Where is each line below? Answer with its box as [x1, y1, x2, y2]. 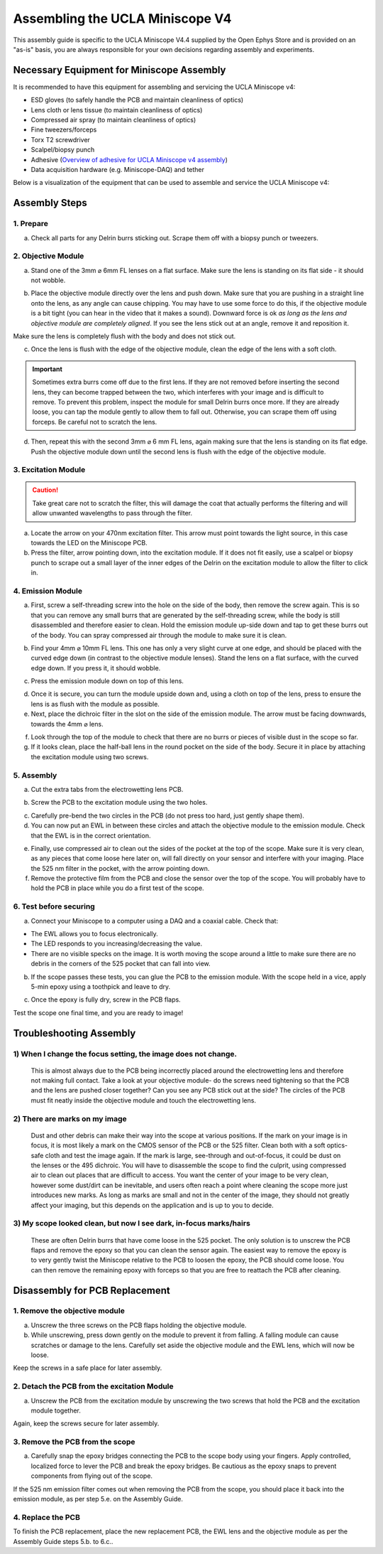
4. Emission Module [13, 586, 83, 596]
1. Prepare [13, 219, 49, 229]
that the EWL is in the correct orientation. [30, 831, 151, 840]
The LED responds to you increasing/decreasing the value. [30, 939, 203, 948]
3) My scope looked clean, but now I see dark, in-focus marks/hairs [13, 1218, 251, 1228]
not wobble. [30, 276, 66, 284]
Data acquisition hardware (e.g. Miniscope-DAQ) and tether [30, 165, 205, 173]
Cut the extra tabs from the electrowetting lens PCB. [30, 785, 184, 793]
